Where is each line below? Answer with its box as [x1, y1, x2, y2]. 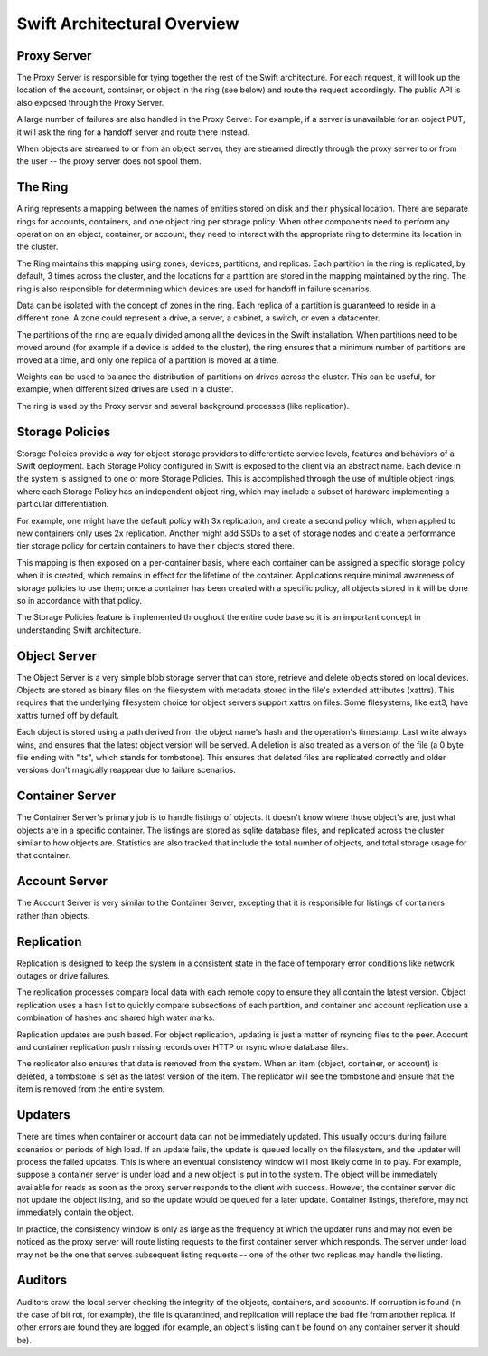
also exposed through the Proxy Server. [16, 97, 164, 108]
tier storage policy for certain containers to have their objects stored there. [16, 540, 295, 551]
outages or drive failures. [16, 970, 110, 981]
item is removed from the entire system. [16, 1084, 165, 1094]
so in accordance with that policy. [16, 595, 143, 606]
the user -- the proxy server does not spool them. [16, 156, 202, 167]
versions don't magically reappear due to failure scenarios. [16, 765, 237, 776]
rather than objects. [16, 910, 90, 921]
